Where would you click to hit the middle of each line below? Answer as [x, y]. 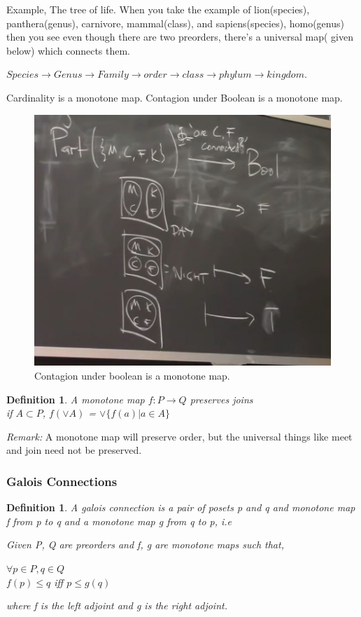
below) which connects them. [69, 50]
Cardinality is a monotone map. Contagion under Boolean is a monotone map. [175, 97]
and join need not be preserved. [74, 450]
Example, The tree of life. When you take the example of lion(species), [158, 9]
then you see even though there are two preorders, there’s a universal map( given [180, 37]
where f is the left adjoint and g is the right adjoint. [117, 605]
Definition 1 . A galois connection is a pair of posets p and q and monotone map [181, 507]
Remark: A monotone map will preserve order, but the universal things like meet [179, 436]
